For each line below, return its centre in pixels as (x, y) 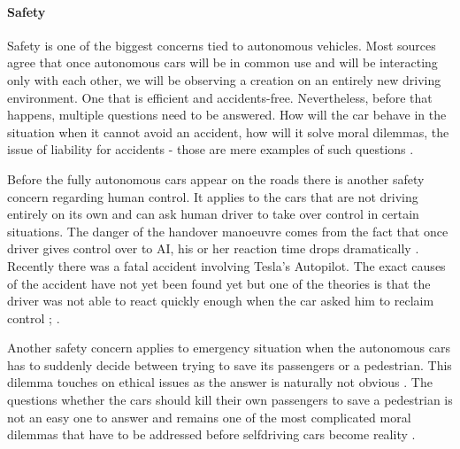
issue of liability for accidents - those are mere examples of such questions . (211, 149)
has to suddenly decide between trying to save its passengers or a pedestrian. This (230, 364)
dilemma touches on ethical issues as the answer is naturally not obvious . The (220, 382)
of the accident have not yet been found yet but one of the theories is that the (219, 283)
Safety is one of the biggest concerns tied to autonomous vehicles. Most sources (222, 45)
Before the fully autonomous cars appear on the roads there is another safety (216, 178)
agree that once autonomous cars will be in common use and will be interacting (222, 62)
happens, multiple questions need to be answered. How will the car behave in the (227, 115)
